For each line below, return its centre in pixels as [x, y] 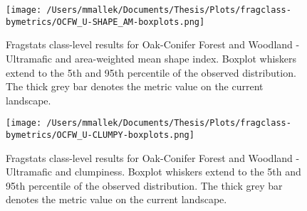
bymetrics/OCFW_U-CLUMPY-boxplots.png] [100, 135]
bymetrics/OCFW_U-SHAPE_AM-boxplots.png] [105, 22]
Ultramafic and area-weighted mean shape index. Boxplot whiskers [151, 58]
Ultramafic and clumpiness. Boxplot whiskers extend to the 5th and [153, 172]
